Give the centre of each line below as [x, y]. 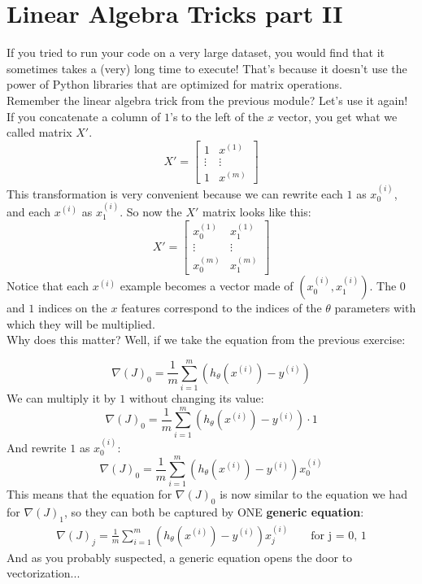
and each [29, 212]
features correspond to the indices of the [222, 308]
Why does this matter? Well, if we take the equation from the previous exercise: [206, 340]
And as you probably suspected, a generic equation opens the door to [180, 557]
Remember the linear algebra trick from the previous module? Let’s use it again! [207, 100]
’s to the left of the [217, 116]
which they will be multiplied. [81, 323]
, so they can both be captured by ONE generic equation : [214, 512]
